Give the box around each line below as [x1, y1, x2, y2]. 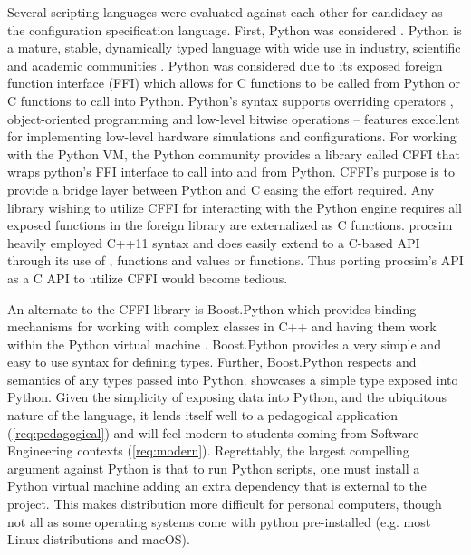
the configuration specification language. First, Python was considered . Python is [7, 20, 462, 39]
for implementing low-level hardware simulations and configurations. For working [7, 127, 457, 146]
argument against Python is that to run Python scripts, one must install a [7, 458, 420, 477]
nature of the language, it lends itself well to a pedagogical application [7, 406, 399, 425]
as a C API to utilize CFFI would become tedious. [7, 268, 288, 287]
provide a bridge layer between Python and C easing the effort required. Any [7, 179, 435, 198]
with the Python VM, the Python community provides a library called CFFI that [7, 144, 460, 163]
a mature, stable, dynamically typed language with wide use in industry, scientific [7, 38, 461, 57]
